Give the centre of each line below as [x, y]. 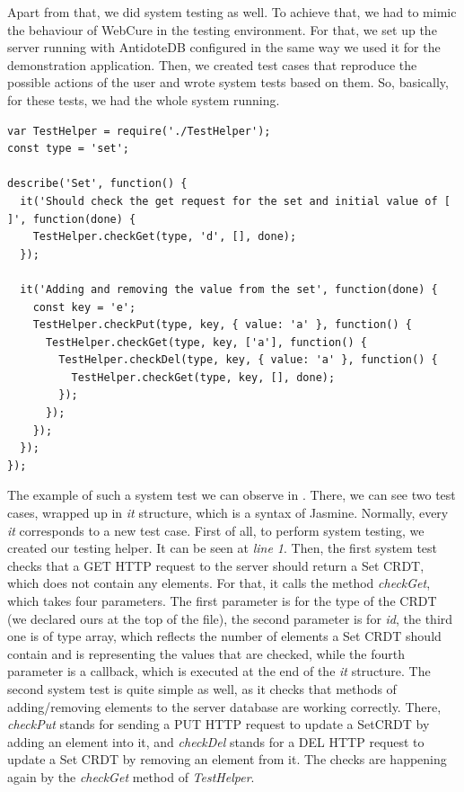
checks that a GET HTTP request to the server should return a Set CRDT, [216, 565]
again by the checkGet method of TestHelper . [131, 776]
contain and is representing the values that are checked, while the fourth [206, 653]
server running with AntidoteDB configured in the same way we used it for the [224, 47]
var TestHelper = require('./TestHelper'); [139, 131]
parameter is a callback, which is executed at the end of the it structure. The [219, 671]
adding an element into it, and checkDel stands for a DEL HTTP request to [216, 741]
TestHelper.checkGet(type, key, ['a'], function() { [206, 342]
